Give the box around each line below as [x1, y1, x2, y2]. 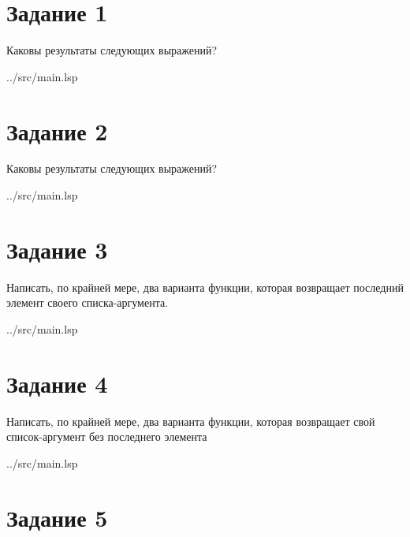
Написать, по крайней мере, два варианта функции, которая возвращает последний [6, 278, 404, 295]
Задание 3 [6, 233, 108, 265]
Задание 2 [6, 114, 108, 147]
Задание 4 [6, 367, 108, 399]
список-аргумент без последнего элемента [6, 428, 207, 445]
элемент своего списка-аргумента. [6, 294, 169, 311]
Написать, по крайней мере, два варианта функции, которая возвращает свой [6, 412, 375, 429]
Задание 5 [6, 501, 108, 533]
